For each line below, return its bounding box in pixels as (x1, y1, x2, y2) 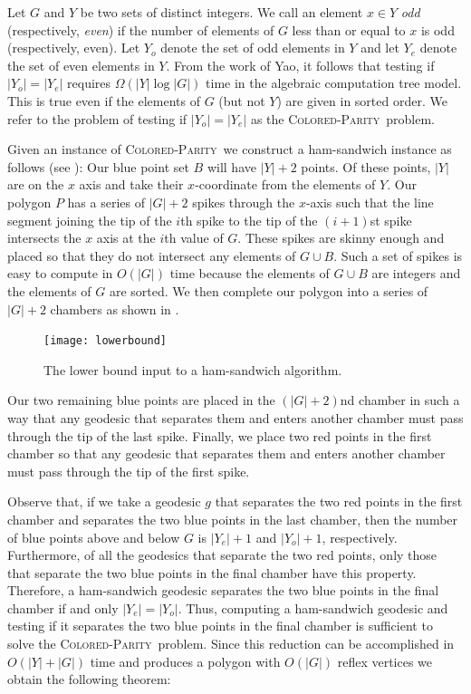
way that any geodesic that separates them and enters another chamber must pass (7, 408, 464, 427)
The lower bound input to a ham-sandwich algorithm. (43, 360, 342, 379)
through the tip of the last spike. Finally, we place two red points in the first (7, 426, 432, 445)
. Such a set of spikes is (333, 246, 463, 265)
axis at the (96, 228, 156, 247)
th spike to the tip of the (180, 210, 318, 229)
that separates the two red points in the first (215, 492, 463, 511)
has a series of (67, 192, 145, 211)
